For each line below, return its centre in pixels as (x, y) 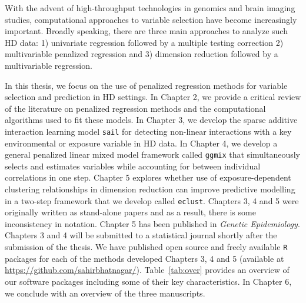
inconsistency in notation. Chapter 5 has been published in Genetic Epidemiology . (152, 223)
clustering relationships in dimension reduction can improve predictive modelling (150, 189)
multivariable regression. (49, 65)
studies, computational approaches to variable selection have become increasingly (151, 19)
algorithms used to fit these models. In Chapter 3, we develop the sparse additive (151, 120)
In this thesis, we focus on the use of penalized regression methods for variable (146, 85)
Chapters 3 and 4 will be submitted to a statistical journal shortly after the (141, 235)
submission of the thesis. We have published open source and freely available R (146, 247)
